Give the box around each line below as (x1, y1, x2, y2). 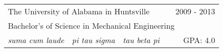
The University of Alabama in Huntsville (8, 5, 150, 17)
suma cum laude (8, 34, 64, 46)
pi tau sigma (72, 34, 115, 46)
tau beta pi (123, 34, 160, 46)
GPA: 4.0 (183, 34, 216, 46)
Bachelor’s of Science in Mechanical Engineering (8, 20, 175, 31)
